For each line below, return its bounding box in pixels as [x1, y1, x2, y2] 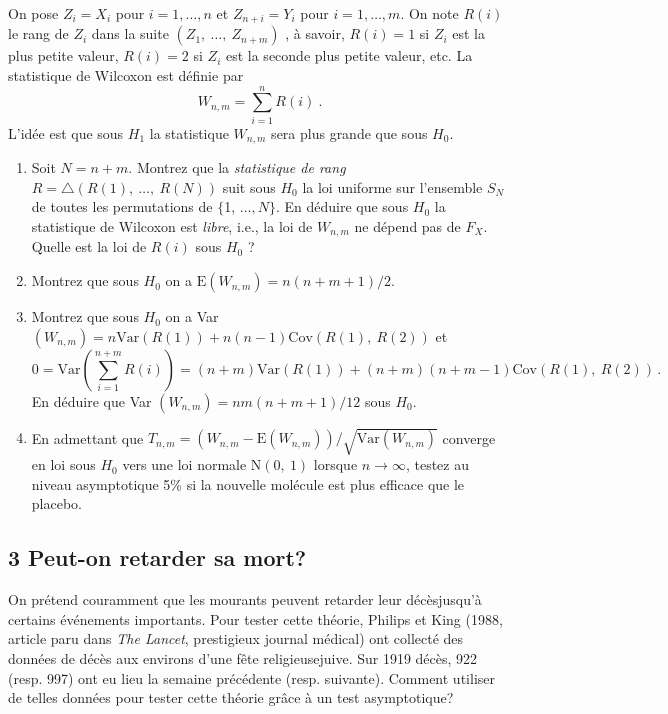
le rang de [8, 23, 69, 44]
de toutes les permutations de [31, 196, 213, 217]
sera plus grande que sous [271, 122, 428, 143]
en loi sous [31, 454, 96, 475]
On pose [8, 3, 59, 23]
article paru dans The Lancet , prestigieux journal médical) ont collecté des [8, 628, 464, 649]
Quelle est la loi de [31, 236, 147, 257]
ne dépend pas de [354, 216, 461, 236]
